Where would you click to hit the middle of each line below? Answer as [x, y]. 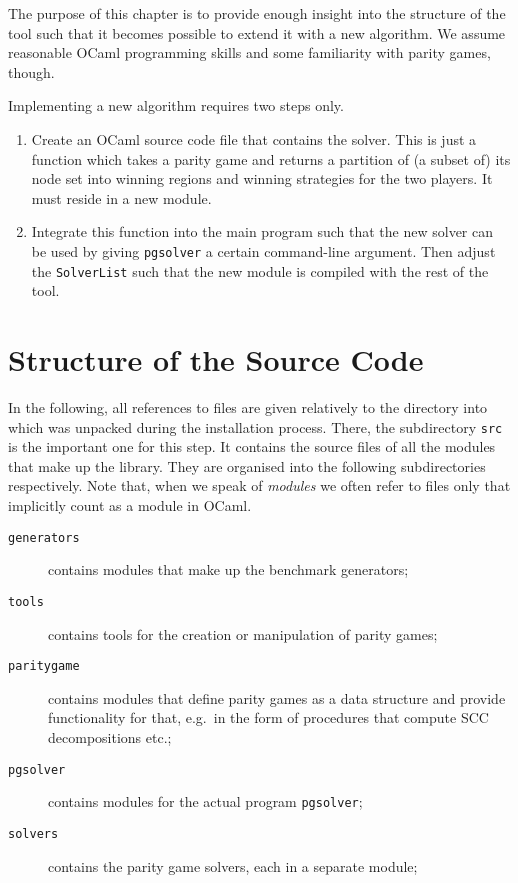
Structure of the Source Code [216, 359]
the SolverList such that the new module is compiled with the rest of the [260, 270]
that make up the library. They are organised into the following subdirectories [247, 465]
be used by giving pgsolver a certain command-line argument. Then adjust [263, 250]
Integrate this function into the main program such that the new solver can [262, 231]
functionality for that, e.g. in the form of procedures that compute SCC [268, 717]
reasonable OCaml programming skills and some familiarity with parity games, [249, 52]
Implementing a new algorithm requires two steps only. [176, 105]
